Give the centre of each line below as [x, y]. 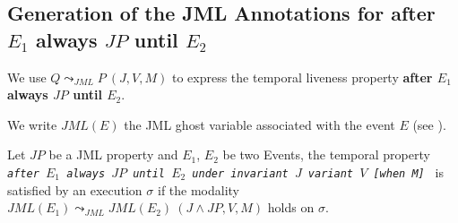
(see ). [429, 124]
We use [27, 77]
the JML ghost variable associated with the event [259, 124]
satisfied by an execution [75, 189]
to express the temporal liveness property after [302, 77]
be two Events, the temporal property [326, 154]
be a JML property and [113, 154]
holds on [291, 207]
